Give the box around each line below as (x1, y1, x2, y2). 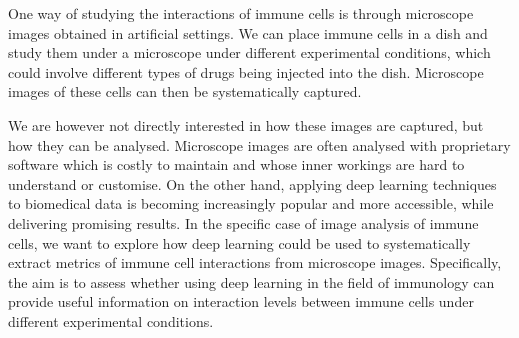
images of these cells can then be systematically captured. (8, 81, 362, 102)
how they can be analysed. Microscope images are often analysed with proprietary (8, 134, 511, 155)
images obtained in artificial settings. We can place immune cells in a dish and (8, 22, 488, 43)
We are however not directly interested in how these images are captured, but (8, 114, 484, 135)
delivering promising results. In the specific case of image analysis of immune (8, 212, 479, 233)
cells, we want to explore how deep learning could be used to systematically (8, 232, 471, 253)
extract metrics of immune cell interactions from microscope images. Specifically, (8, 252, 502, 273)
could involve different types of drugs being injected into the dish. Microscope (8, 61, 484, 82)
